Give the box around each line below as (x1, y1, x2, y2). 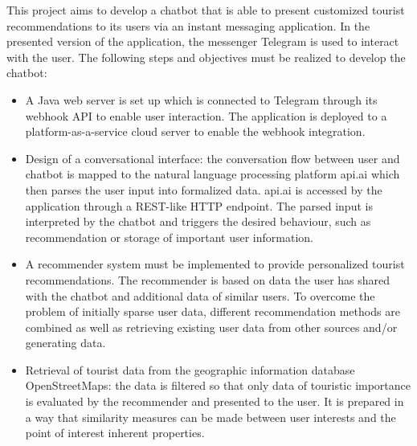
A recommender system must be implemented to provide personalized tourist (25, 256, 405, 272)
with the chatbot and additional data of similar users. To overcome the (25, 287, 375, 304)
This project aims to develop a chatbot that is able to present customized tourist (6, 2, 405, 18)
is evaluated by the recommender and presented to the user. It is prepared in (25, 393, 404, 410)
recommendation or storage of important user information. (25, 228, 313, 245)
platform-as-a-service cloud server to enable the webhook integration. (25, 123, 366, 140)
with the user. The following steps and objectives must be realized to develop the (6, 48, 406, 65)
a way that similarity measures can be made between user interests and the (25, 408, 396, 425)
